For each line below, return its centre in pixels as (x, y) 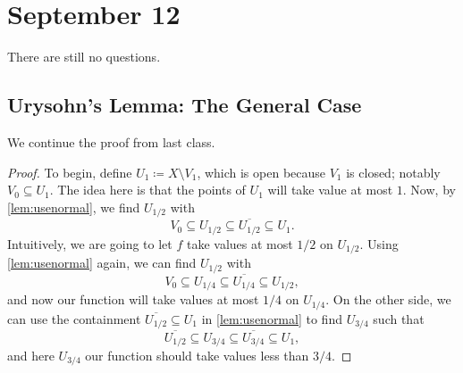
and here (31, 355)
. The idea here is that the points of (147, 190)
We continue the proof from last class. (111, 141)
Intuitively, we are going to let (90, 243)
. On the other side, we (388, 299)
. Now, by (429, 190)
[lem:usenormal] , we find (74, 207)
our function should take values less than (197, 355)
